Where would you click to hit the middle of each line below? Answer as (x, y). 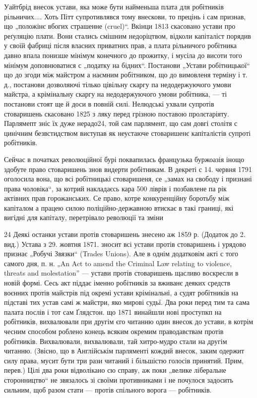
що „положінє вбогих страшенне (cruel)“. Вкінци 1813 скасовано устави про (120, 26)
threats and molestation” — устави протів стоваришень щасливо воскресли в (121, 273)
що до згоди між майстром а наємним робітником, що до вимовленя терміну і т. (126, 75)
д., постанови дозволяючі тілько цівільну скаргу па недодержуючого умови (118, 84)
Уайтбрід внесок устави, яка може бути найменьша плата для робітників (114, 6)
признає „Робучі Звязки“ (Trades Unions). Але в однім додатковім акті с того (121, 254)
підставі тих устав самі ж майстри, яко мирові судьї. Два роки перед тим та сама (127, 302)
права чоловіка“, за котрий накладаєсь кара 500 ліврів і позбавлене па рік (115, 188)
